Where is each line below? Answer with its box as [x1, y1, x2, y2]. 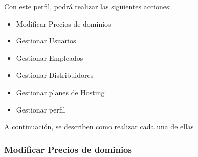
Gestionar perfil [16, 104, 65, 115]
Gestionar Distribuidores [16, 70, 94, 80]
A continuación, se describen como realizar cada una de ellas [4, 121, 194, 132]
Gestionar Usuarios [16, 35, 76, 46]
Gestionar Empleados [16, 52, 83, 63]
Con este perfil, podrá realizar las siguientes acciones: [4, 1, 171, 11]
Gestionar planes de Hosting [16, 86, 105, 97]
